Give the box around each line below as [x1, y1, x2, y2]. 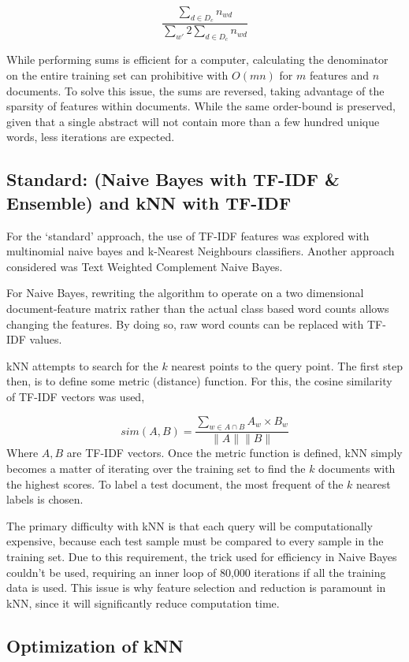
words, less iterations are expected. [6, 128, 175, 145]
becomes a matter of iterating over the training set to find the [6, 459, 306, 476]
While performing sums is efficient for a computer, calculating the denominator [6, 51, 389, 68]
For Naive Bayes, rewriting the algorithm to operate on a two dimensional [6, 285, 364, 301]
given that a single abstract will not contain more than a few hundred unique [6, 113, 380, 129]
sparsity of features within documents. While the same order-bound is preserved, [6, 98, 396, 114]
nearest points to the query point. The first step [171, 357, 403, 374]
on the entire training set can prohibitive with [6, 67, 229, 84]
